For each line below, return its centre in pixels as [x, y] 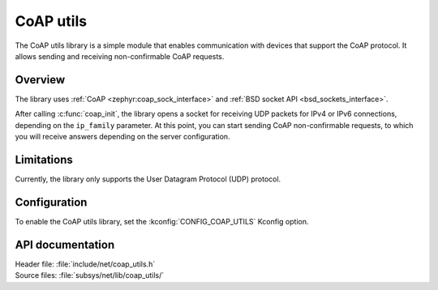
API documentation [65, 244]
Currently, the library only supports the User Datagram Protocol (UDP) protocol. [148, 179]
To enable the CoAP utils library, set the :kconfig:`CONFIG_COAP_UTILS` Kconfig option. [162, 221]
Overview [40, 80]
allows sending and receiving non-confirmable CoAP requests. [120, 56]
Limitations [44, 159]
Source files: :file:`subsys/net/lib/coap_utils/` [90, 275]
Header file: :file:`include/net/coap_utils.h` [85, 264]
